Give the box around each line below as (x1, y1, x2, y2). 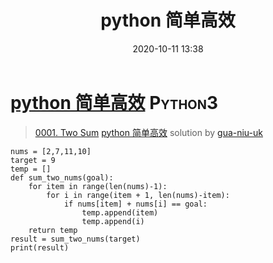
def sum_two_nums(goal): (10, 172, 114, 183)
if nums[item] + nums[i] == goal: (63, 199, 208, 209)
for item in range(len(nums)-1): (28, 181, 168, 191)
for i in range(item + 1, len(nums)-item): (46, 190, 230, 200)
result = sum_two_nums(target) (10, 234, 141, 244)
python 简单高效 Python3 (10, 91, 219, 114)
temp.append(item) (81, 207, 159, 218)
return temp (28, 225, 78, 235)
